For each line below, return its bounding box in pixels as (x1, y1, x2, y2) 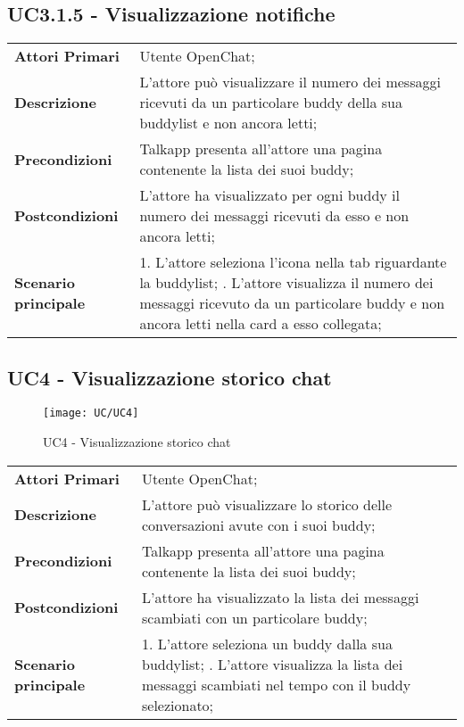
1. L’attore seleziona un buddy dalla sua (141, 632, 393, 654)
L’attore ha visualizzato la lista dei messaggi (141, 586, 419, 607)
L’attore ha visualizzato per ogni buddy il (139, 185, 400, 206)
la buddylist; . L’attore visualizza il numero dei (139, 272, 434, 293)
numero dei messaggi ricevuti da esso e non (139, 205, 410, 227)
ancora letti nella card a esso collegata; (139, 313, 382, 335)
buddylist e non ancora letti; (139, 112, 318, 134)
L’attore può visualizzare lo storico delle (141, 493, 393, 515)
